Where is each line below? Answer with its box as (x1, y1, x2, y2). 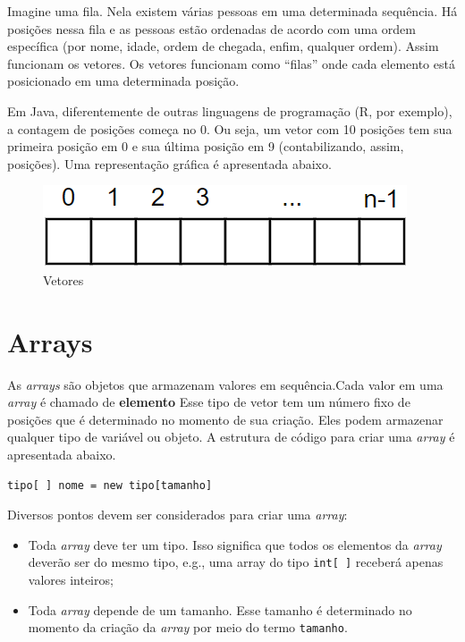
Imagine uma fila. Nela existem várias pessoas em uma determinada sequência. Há (7, 2, 458, 20)
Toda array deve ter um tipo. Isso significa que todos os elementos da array (28, 535, 442, 553)
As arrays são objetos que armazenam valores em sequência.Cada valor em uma (7, 375, 444, 393)
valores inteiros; (28, 570, 114, 589)
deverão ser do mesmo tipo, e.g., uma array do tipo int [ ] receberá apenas (28, 553, 444, 571)
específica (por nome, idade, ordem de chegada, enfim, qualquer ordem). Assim (7, 37, 439, 55)
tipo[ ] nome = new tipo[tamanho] (7, 478, 213, 492)
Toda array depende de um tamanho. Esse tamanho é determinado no (28, 600, 412, 619)
